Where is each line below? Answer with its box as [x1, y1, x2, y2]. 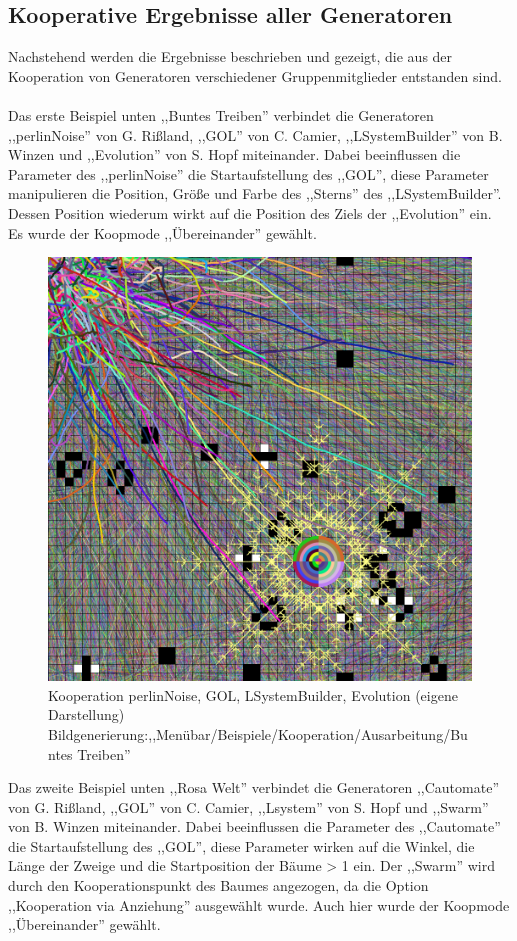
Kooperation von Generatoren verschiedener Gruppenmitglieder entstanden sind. [8, 65, 502, 86]
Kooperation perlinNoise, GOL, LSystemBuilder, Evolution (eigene [48, 684, 458, 705]
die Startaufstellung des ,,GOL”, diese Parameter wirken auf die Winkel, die [8, 835, 475, 856]
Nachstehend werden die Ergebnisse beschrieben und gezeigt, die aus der [8, 46, 453, 67]
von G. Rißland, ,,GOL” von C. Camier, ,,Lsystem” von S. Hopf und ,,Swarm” [8, 796, 489, 817]
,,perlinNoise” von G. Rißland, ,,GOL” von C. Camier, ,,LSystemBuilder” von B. [8, 124, 503, 145]
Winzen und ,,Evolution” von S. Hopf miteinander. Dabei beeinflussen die [8, 144, 461, 165]
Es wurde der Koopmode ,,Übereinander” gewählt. [8, 222, 317, 243]
